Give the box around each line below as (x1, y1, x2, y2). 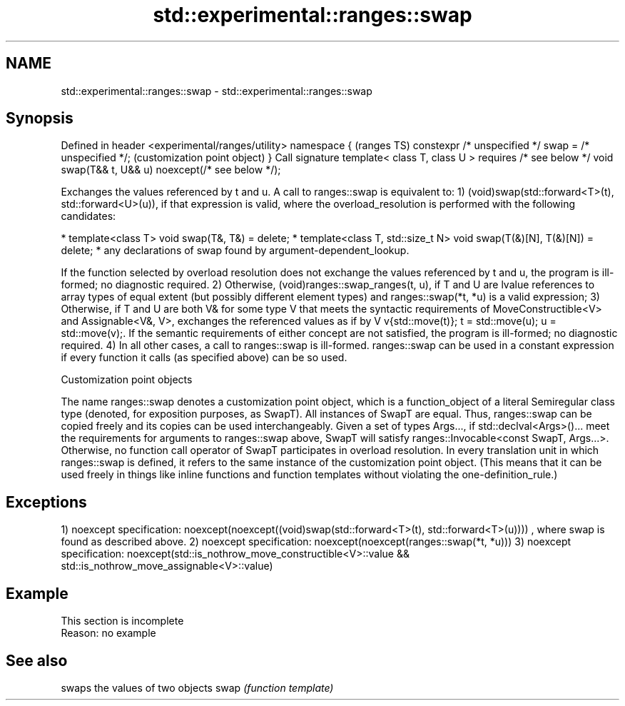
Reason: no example (61, 627, 156, 640)
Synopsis (6, 109, 73, 128)
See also (6, 651, 68, 670)
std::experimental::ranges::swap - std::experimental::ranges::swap (61, 84, 372, 97)
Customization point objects (61, 373, 193, 386)
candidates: (61, 210, 116, 223)
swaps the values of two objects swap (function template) (61, 681, 334, 694)
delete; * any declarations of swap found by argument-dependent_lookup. (61, 244, 410, 257)
